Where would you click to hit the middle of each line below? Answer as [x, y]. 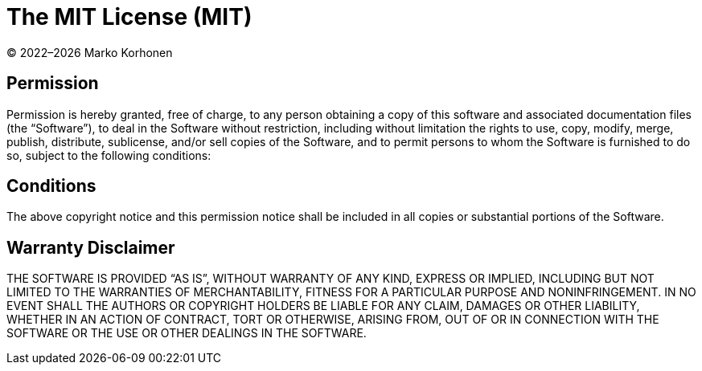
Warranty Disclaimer [91, 247]
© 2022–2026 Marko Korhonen [90, 52]
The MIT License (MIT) [129, 17]
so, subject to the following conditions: [109, 155]
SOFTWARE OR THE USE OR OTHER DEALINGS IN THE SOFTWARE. [187, 333]
